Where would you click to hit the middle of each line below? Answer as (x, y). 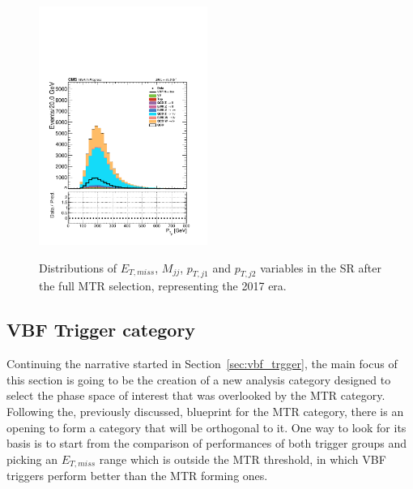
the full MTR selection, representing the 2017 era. (163, 286)
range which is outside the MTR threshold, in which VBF (243, 459)
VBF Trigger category (101, 330)
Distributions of (78, 267)
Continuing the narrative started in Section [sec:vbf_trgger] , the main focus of (202, 364)
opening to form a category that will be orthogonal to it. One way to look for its (206, 427)
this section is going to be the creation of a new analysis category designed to (199, 379)
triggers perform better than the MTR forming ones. (137, 476)
